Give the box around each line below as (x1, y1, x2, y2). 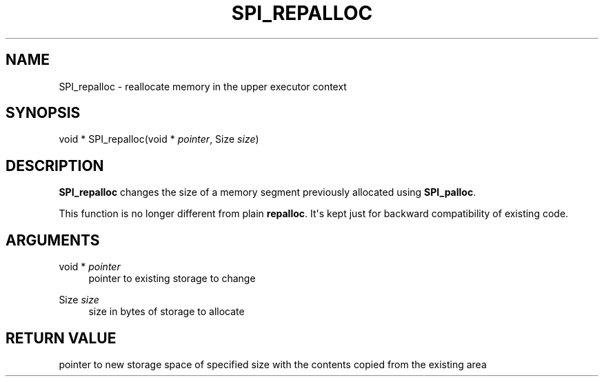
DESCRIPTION (6, 157, 104, 174)
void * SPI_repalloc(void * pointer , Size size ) (59, 133, 259, 145)
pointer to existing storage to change (88, 272, 256, 285)
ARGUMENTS (6, 231, 100, 249)
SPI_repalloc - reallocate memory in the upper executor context (59, 80, 347, 92)
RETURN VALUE (6, 329, 117, 347)
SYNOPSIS (6, 104, 81, 122)
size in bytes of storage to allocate (88, 305, 245, 318)
